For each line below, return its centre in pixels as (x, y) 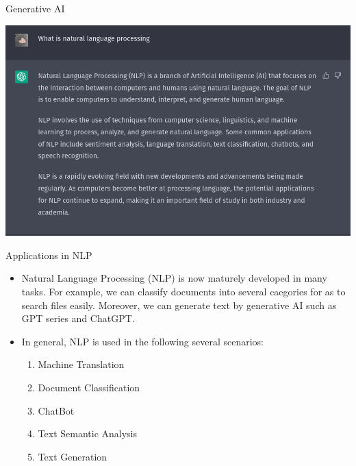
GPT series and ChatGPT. (78, 318)
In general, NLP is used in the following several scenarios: (143, 341)
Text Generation (73, 456)
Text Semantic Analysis (88, 433)
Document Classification (89, 387)
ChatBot (56, 410)
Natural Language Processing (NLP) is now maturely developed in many (174, 278)
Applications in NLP (49, 255)
